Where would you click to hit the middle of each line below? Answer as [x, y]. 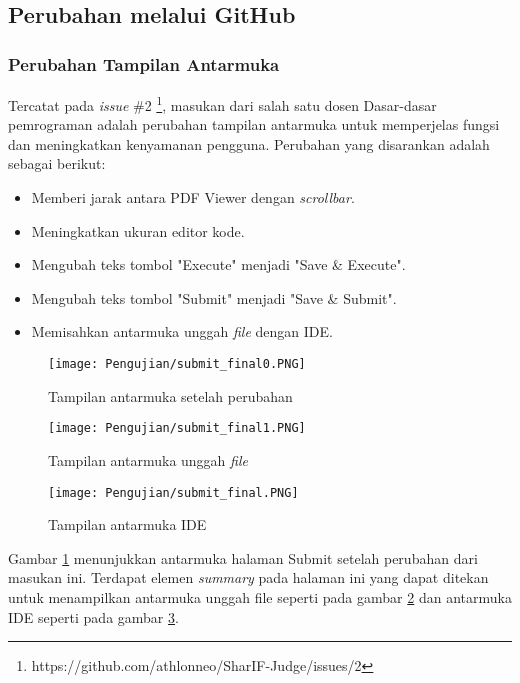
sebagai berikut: [57, 163]
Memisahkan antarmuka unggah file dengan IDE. [182, 331]
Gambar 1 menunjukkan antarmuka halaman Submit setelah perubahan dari [243, 557]
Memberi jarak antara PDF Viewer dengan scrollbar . [193, 197]
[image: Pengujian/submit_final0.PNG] [177, 364]
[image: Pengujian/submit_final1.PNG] [177, 428]
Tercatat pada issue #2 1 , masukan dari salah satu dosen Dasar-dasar [222, 103]
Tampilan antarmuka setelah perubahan [170, 395]
